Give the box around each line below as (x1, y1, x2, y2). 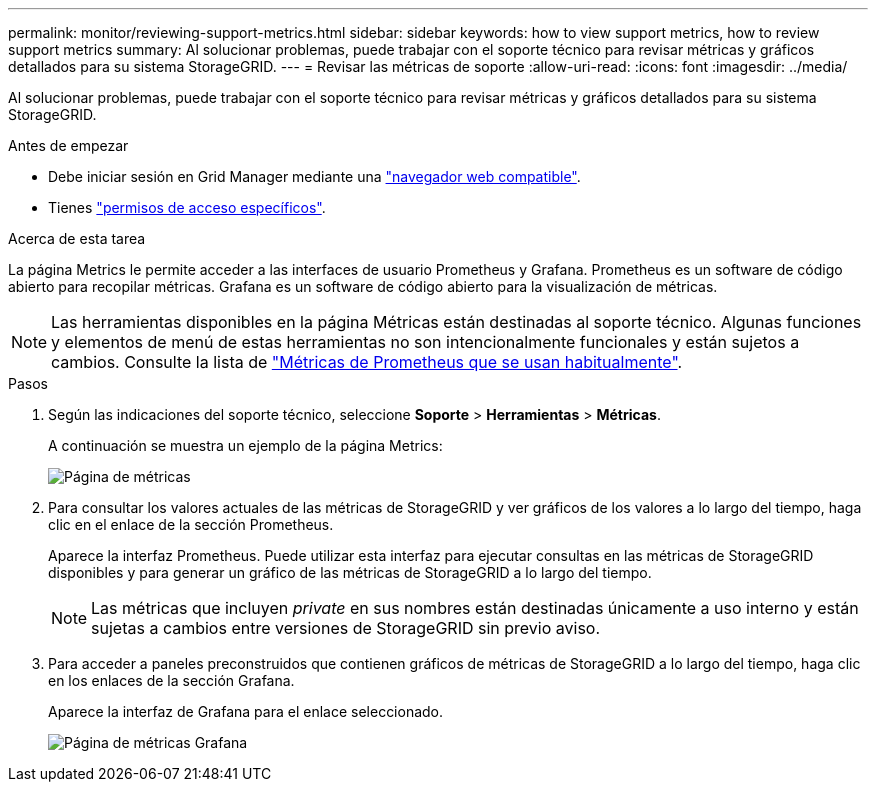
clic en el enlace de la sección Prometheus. (48, 516, 334, 533)
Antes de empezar (8, 137, 129, 154)
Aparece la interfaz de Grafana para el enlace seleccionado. (48, 703, 444, 720)
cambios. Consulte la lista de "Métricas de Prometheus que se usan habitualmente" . (51, 352, 683, 372)
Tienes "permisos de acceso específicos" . (48, 199, 326, 216)
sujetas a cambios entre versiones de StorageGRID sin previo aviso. (91, 618, 601, 638)
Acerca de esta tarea (8, 230, 146, 247)
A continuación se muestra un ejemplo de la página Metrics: (48, 437, 443, 454)
